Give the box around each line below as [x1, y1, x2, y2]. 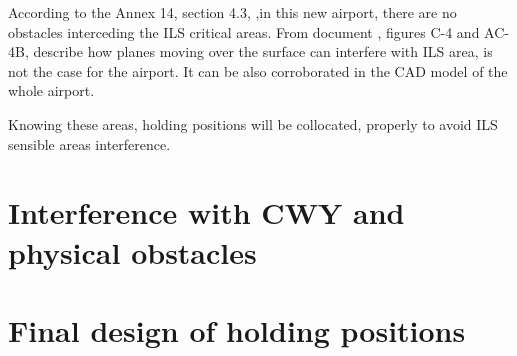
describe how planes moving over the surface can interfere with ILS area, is [33, 41, 493, 62]
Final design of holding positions [8, 309, 466, 350]
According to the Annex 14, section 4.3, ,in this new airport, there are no [8, 2, 457, 22]
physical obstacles [8, 231, 257, 272]
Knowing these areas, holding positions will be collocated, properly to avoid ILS [8, 113, 498, 134]
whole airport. [8, 80, 95, 101]
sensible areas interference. [8, 133, 171, 154]
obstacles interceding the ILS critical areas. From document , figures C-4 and [8, 21, 480, 42]
